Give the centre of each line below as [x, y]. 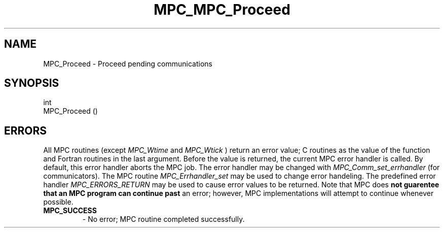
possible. [58, 202]
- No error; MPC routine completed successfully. [163, 219]
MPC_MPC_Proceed [222, 10]
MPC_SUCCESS [70, 211]
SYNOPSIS [32, 83]
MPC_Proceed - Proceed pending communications [128, 63]
